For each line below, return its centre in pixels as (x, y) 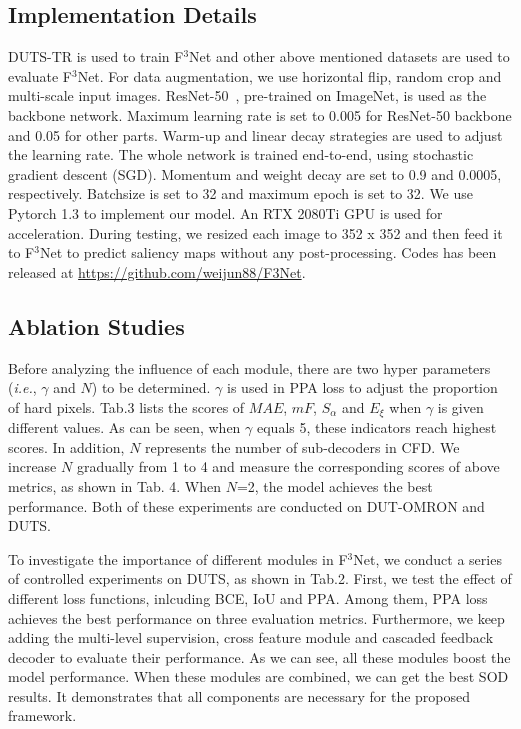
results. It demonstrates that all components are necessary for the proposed (239, 695)
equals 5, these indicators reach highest (376, 427)
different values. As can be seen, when (124, 427)
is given (460, 406)
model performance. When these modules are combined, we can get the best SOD (258, 676)
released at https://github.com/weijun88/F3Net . (157, 271)
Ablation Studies (96, 325)
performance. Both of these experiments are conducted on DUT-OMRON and (246, 505)
